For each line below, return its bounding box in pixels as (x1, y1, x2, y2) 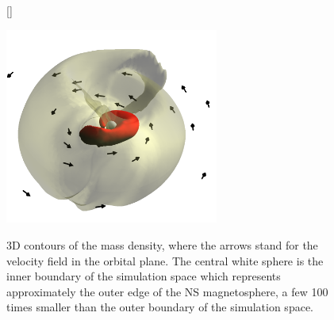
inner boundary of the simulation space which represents (6, 268, 281, 284)
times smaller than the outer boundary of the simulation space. (6, 299, 313, 315)
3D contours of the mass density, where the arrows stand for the (6, 237, 318, 253)
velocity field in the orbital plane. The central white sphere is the (6, 252, 324, 269)
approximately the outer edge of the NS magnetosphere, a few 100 (6, 283, 328, 299)
